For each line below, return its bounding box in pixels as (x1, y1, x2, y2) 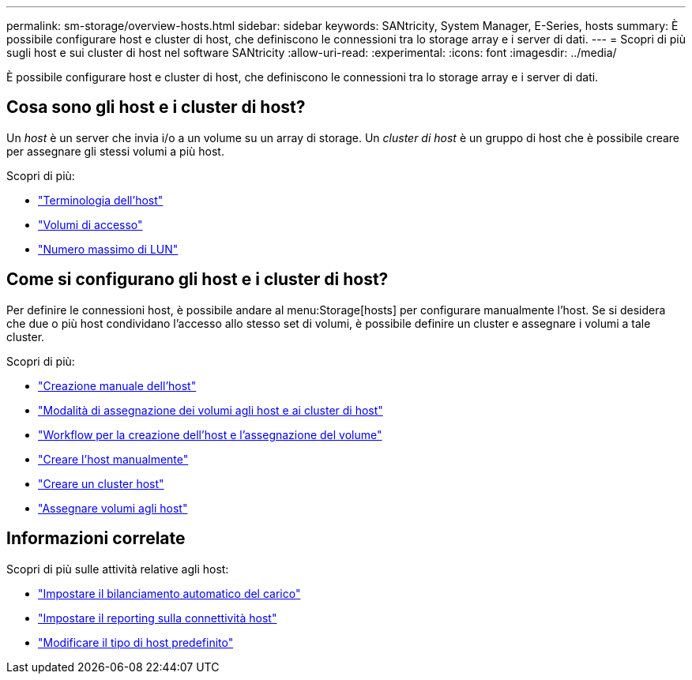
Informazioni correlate (6, 528, 186, 549)
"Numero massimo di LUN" (38, 242, 179, 256)
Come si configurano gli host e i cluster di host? (6, 269, 389, 290)
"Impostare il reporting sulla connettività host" (38, 610, 277, 625)
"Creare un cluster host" (38, 476, 164, 490)
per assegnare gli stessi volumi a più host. (6, 144, 224, 158)
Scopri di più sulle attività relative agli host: (6, 562, 229, 576)
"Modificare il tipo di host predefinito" (38, 635, 234, 649)
